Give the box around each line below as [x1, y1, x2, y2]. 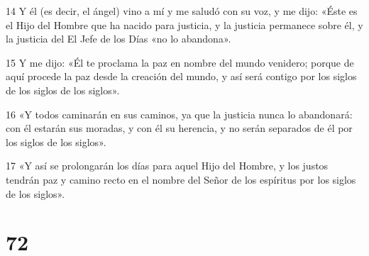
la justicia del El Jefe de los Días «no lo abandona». [6, 31, 231, 46]
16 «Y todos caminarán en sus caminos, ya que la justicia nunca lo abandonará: [6, 106, 353, 121]
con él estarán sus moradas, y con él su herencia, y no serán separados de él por [6, 121, 353, 135]
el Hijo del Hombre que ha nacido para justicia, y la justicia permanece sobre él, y [6, 17, 363, 32]
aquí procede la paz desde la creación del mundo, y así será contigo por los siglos [6, 69, 357, 84]
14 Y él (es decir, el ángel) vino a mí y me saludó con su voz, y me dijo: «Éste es [6, 4, 358, 18]
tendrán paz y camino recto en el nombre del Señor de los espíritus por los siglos [6, 172, 356, 187]
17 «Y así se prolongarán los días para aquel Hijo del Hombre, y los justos [6, 158, 329, 173]
